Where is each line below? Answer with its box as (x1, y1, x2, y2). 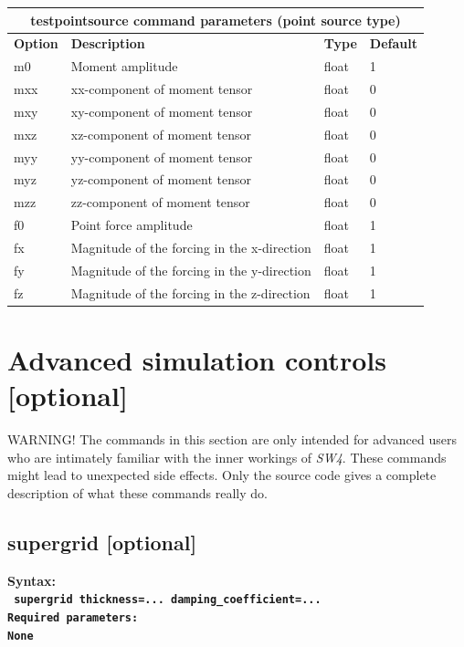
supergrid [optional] (7, 527, 197, 556)
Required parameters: (7, 610, 139, 624)
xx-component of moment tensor (70, 79, 253, 99)
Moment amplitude (70, 57, 178, 76)
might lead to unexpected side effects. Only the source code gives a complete (7, 465, 437, 485)
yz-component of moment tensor (70, 170, 252, 189)
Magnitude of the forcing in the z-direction (70, 283, 311, 302)
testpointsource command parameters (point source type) (30, 10, 401, 29)
